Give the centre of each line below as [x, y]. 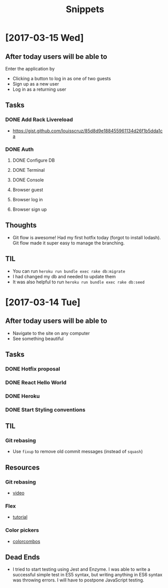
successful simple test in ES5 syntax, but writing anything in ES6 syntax [88, 575]
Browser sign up [30, 209]
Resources [23, 467]
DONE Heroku [23, 396]
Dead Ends [23, 557]
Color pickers [22, 530]
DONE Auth [19, 149]
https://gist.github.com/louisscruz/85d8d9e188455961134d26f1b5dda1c [88, 131]
